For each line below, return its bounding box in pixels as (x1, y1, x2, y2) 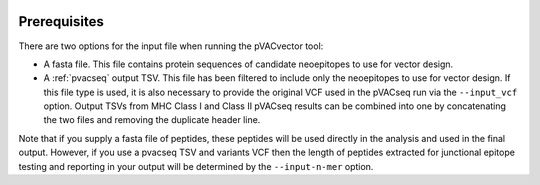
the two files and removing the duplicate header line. (43, 114, 261, 126)
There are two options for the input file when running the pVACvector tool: (18, 40, 324, 52)
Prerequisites (18, 13, 104, 30)
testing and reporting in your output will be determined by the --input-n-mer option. (18, 160, 374, 172)
